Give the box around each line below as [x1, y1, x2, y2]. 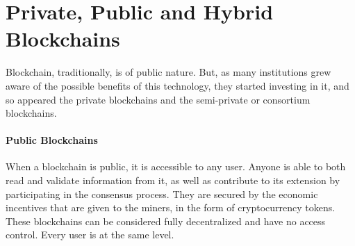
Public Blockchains [6, 133, 98, 147]
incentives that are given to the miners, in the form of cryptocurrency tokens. [6, 200, 336, 215]
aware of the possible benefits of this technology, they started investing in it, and [6, 78, 349, 92]
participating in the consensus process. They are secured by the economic [6, 186, 318, 201]
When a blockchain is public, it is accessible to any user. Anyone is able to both [6, 159, 346, 174]
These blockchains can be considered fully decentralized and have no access [6, 213, 326, 228]
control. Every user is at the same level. [6, 227, 174, 242]
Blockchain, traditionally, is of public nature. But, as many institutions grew [6, 65, 331, 79]
